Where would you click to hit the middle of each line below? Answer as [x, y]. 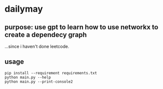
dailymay [24, 9]
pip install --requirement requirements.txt [51, 73]
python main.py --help [28, 77]
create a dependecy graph [46, 34]
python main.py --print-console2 [39, 82]
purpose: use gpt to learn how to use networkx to [81, 27]
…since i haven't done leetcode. [37, 46]
